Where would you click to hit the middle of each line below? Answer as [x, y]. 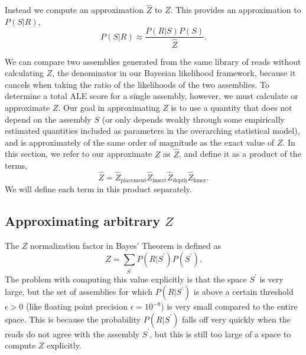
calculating [25, 73]
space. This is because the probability [73, 319]
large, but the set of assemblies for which [79, 292]
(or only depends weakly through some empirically [193, 119]
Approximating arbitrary [82, 221]
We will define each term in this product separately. [98, 189]
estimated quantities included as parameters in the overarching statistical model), [152, 131]
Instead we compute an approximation [74, 10]
